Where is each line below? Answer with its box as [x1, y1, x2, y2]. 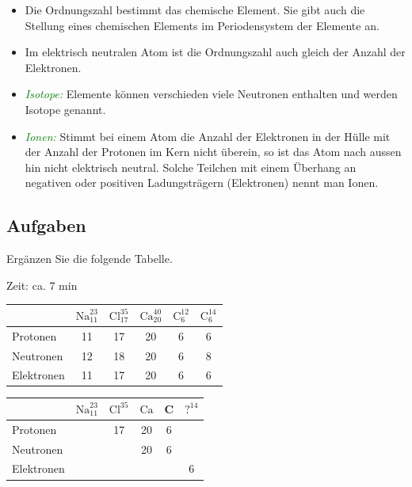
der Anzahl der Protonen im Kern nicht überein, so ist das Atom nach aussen [25, 143, 402, 160]
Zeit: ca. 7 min [6, 276, 78, 293]
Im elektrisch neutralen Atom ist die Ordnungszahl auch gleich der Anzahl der [25, 44, 406, 60]
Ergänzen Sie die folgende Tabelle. [6, 250, 173, 267]
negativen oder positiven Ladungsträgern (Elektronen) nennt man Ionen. [25, 174, 379, 191]
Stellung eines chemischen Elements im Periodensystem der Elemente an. [25, 17, 380, 33]
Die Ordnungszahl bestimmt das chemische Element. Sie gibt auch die [25, 2, 365, 17]
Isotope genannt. [25, 101, 106, 117]
